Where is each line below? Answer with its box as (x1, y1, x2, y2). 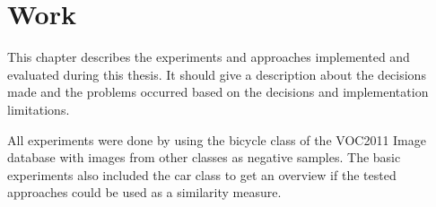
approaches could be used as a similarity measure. (7, 183, 282, 202)
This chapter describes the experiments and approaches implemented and (7, 47, 410, 66)
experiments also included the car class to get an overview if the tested (7, 165, 397, 184)
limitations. (7, 99, 70, 118)
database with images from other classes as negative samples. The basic (7, 148, 401, 167)
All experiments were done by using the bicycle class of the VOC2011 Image (7, 130, 426, 149)
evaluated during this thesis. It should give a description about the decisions (7, 65, 426, 83)
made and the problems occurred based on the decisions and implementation (7, 82, 429, 101)
